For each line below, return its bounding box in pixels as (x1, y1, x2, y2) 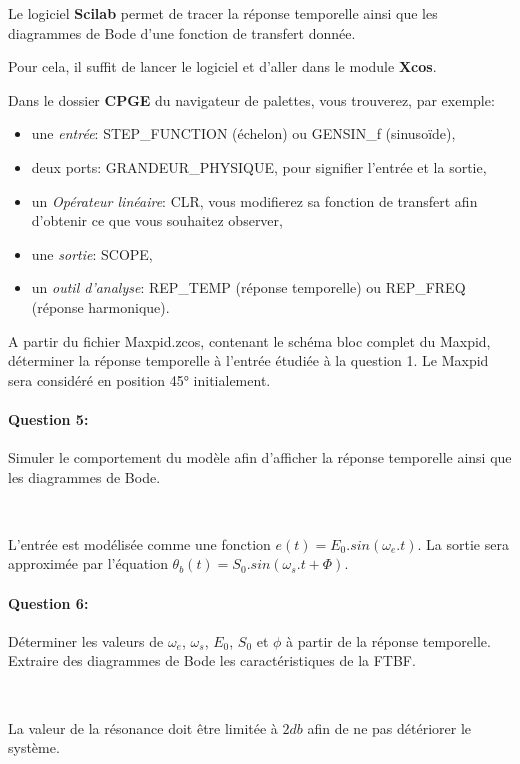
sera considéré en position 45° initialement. (8, 369, 271, 390)
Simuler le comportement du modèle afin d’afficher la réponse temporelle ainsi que (8, 447, 512, 468)
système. (8, 737, 60, 758)
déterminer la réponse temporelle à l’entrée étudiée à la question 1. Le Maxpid (8, 350, 489, 371)
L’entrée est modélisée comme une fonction (8, 533, 271, 554)
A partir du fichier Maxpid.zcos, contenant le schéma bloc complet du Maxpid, (8, 330, 491, 351)
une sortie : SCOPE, (31, 243, 153, 264)
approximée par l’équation (8, 553, 168, 574)
